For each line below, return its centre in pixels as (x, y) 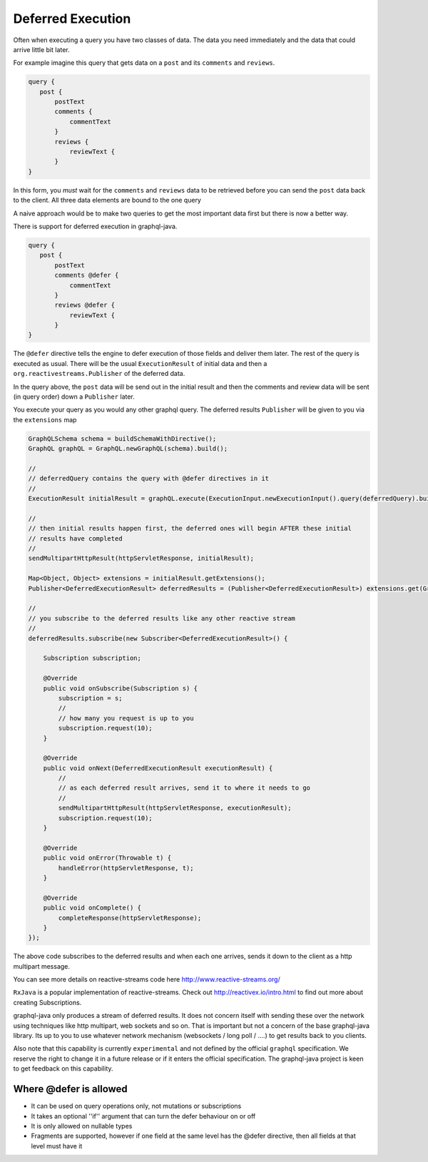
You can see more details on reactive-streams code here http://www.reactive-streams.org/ (147, 979)
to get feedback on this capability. (63, 1069)
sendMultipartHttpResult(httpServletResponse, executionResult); (175, 808)
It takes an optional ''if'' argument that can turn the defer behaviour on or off (143, 1116)
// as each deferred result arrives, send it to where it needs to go (184, 788)
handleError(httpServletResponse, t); (126, 868)
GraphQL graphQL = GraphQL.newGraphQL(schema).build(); (128, 449)
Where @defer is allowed (70, 1089)
